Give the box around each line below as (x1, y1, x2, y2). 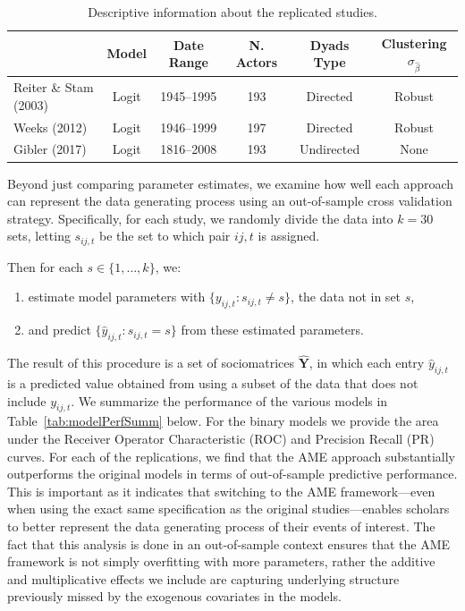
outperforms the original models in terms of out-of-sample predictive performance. (7, 464, 458, 483)
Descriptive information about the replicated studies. (88, 3, 377, 21)
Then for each (7, 257, 83, 276)
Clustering (381, 33, 447, 52)
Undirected (299, 140, 360, 158)
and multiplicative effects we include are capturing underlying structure (7, 569, 400, 588)
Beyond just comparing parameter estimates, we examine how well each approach (7, 174, 454, 192)
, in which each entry (309, 353, 425, 372)
